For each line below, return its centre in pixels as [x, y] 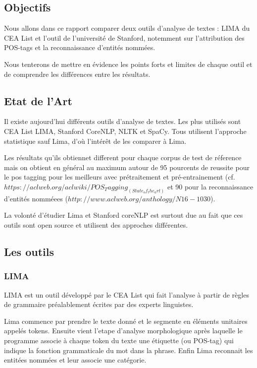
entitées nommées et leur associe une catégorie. [75, 360]
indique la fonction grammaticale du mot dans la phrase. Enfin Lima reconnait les [128, 350]
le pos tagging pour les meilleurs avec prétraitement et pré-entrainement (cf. [120, 177]
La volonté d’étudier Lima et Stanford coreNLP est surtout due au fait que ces [124, 215]
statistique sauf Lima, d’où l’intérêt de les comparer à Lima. [95, 141]
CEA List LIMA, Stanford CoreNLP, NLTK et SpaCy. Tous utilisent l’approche [125, 131]
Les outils [29, 251]
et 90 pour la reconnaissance [210, 186]
